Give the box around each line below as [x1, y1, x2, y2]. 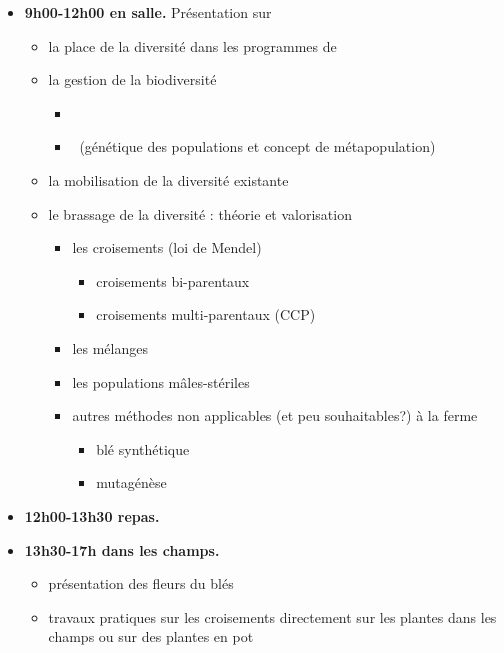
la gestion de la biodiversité [48, 69, 217, 90]
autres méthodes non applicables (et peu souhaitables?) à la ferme [72, 405, 478, 426]
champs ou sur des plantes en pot [48, 626, 254, 647]
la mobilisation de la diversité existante [48, 169, 289, 190]
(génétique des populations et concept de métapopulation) [79, 136, 436, 157]
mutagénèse [96, 472, 167, 493]
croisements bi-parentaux [96, 270, 250, 291]
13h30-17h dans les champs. [24, 539, 220, 560]
